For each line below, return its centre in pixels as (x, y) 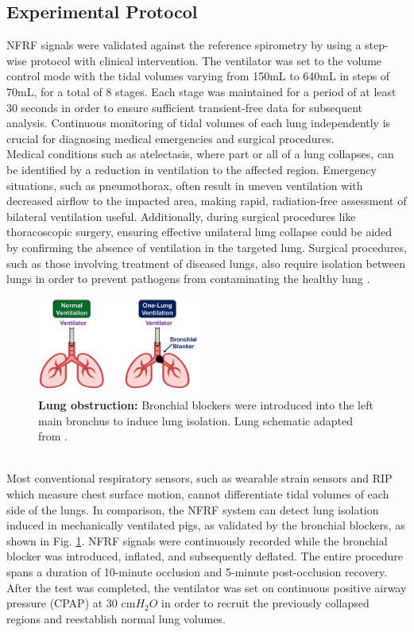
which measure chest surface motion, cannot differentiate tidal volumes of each (198, 494)
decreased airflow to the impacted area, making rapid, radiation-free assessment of (207, 201)
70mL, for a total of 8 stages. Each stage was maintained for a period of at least (201, 91)
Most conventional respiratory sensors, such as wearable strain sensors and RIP (199, 478)
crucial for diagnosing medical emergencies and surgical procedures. (170, 138)
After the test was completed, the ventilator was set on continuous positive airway (207, 587)
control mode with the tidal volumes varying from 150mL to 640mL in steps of (198, 76)
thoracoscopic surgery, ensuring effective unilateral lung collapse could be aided (199, 232)
